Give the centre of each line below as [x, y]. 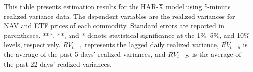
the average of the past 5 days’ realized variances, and [85, 54]
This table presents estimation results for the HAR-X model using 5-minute [117, 6]
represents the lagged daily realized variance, [152, 45]
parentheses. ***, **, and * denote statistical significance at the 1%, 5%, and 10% [127, 35]
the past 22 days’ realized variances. [58, 63]
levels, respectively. [32, 45]
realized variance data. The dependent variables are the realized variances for [120, 16]
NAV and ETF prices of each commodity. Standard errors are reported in [114, 26]
